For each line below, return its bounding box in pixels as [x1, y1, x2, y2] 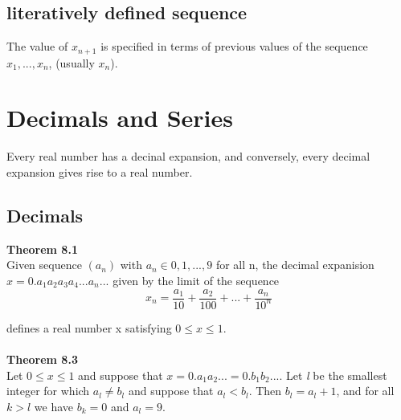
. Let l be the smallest [279, 366, 387, 383]
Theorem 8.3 [6, 351, 78, 368]
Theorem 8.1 [6, 240, 78, 257]
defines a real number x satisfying [6, 319, 172, 336]
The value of [6, 38, 68, 55]
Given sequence [6, 256, 82, 273]
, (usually [48, 54, 95, 71]
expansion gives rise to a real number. [6, 163, 193, 180]
